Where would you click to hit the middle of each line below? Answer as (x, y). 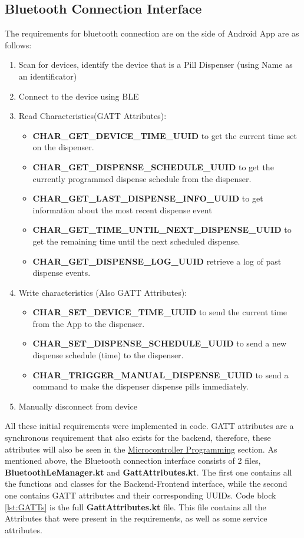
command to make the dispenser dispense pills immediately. (141, 386)
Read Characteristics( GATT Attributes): (92, 116)
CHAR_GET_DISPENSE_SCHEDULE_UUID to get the (153, 166)
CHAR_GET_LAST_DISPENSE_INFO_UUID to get (148, 198)
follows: (18, 44)
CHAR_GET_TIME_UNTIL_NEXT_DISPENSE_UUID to (162, 230)
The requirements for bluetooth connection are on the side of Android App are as (152, 33)
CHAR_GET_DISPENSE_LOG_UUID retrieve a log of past (157, 261)
